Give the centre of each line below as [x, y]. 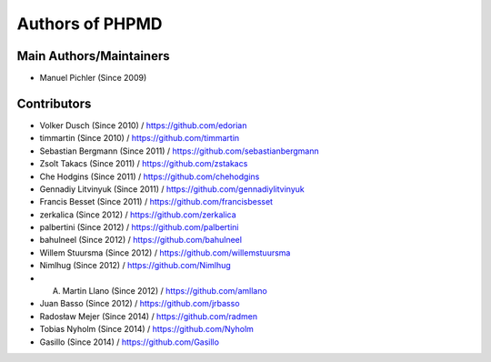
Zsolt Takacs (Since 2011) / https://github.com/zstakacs [144, 164]
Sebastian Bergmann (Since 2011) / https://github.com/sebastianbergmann [179, 151]
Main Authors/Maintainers [93, 56]
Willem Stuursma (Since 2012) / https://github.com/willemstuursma [165, 252]
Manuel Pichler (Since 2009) [93, 78]
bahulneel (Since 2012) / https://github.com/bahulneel [141, 240]
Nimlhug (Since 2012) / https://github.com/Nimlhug [135, 266]
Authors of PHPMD [90, 24]
